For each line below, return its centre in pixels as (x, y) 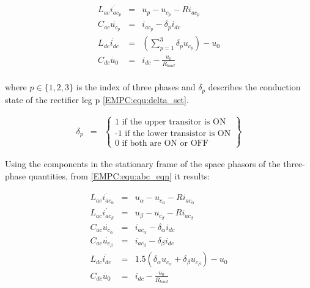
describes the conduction (254, 87)
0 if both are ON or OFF (161, 143)
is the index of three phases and (136, 87)
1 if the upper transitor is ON (170, 122)
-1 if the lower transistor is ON (173, 133)
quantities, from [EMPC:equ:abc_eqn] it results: (119, 175)
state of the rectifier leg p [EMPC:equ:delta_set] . (97, 99)
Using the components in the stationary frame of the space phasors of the (143, 163)
